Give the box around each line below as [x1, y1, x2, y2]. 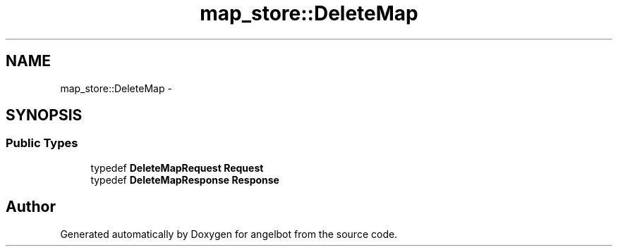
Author [6, 198, 56, 216]
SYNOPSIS [6, 106, 83, 125]
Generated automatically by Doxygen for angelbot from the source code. [60, 227, 398, 240]
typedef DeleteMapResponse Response [90, 173, 279, 186]
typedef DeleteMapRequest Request [90, 161, 264, 174]
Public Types [6, 136, 78, 151]
